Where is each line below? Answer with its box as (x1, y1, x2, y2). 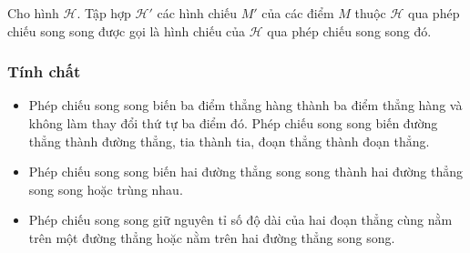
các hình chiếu (157, 4, 238, 22)
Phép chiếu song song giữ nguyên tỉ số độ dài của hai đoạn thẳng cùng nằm (28, 210, 453, 229)
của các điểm (261, 4, 334, 22)
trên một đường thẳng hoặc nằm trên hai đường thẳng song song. (28, 228, 395, 247)
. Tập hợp (77, 4, 131, 22)
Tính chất (7, 60, 81, 83)
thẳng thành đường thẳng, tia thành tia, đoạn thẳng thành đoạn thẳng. (28, 131, 430, 150)
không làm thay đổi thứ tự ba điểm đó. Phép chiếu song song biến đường (28, 114, 438, 132)
